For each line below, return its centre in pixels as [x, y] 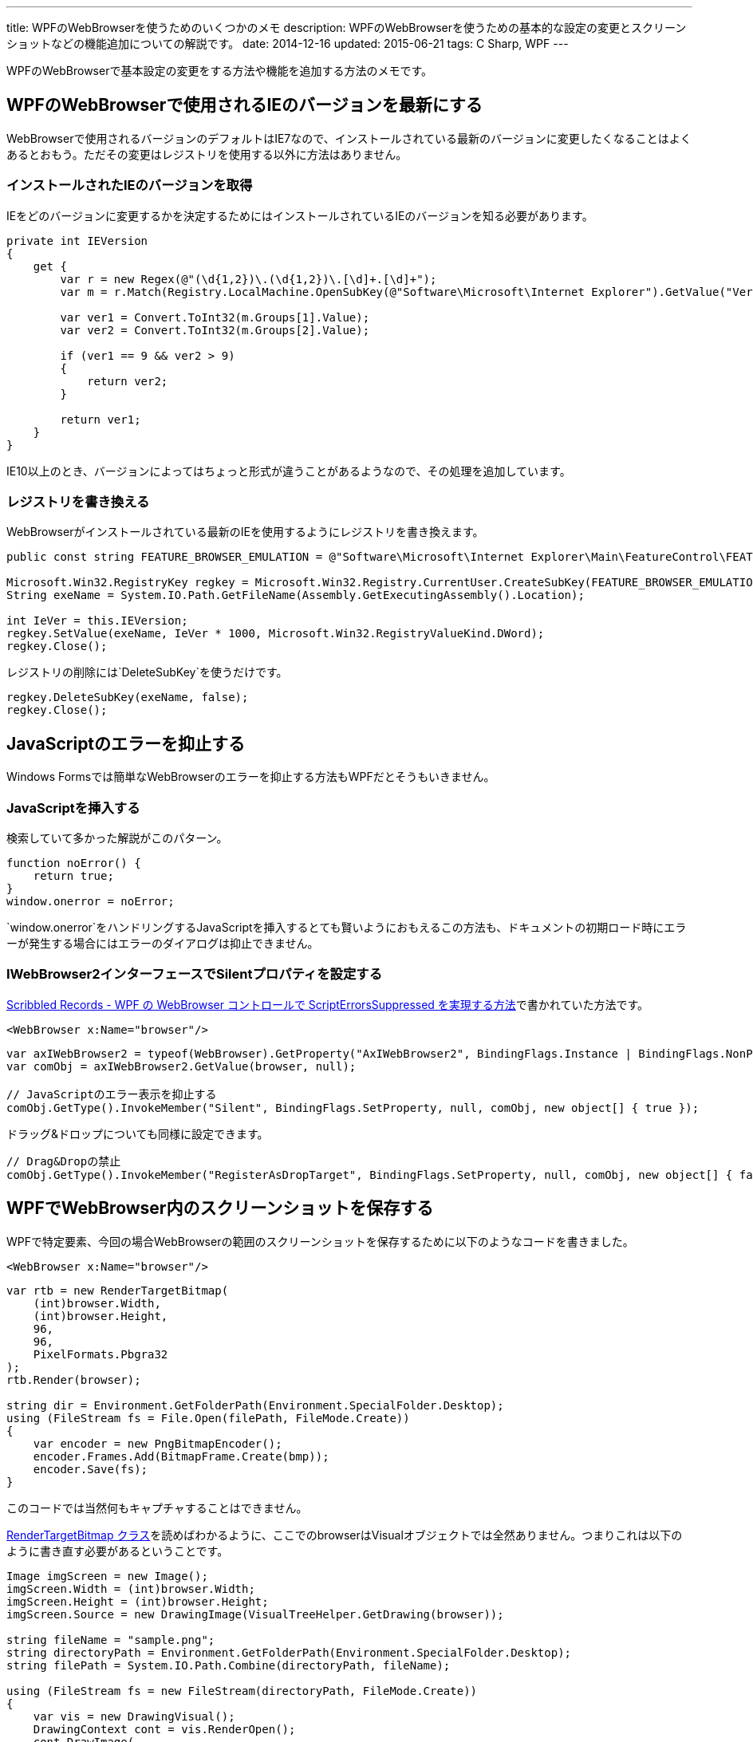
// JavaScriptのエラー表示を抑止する [112, 1094]
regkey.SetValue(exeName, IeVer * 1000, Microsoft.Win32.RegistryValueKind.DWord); [276, 634]
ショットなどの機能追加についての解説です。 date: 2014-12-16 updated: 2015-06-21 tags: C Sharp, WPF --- [288, 43]
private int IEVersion [77, 240]
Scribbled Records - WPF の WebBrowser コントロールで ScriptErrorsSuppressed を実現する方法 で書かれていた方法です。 [328, 1004]
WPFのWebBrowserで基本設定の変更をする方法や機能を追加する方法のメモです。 [220, 71]
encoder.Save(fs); [91, 1469]
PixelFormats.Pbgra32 [101, 1354]
